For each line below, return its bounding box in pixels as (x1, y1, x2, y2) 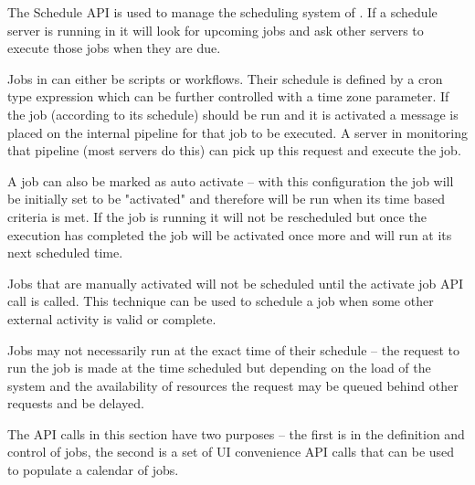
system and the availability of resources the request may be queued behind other (7, 375, 459, 395)
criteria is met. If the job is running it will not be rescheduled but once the (7, 206, 427, 226)
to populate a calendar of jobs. (7, 460, 179, 480)
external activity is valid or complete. (7, 309, 216, 328)
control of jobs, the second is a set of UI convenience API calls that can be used (7, 442, 455, 461)
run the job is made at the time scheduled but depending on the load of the (7, 358, 431, 377)
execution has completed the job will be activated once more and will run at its (7, 225, 452, 244)
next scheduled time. (7, 243, 123, 262)
